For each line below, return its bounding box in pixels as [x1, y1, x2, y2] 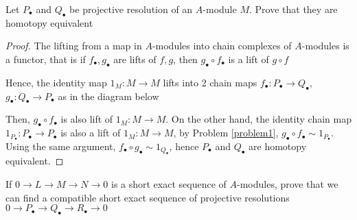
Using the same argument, [5, 139, 116, 154]
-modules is [301, 38, 349, 53]
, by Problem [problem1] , [173, 125, 279, 140]
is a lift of [228, 51, 269, 66]
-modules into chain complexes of [152, 38, 292, 53]
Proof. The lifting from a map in [5, 38, 142, 53]
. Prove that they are [249, 2, 338, 16]
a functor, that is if [5, 51, 86, 66]
